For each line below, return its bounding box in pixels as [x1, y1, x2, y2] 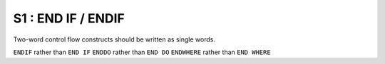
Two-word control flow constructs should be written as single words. [13, 35, 215, 44]
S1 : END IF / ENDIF [13, 11, 125, 26]
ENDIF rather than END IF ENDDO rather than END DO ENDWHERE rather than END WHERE [13, 48, 271, 56]
